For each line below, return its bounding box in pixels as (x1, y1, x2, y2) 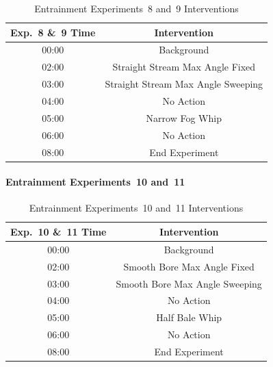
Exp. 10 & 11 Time (10, 224, 107, 238)
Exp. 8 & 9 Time (10, 25, 96, 39)
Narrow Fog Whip (146, 110, 222, 125)
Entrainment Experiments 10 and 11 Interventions (29, 201, 244, 215)
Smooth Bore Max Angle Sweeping (116, 276, 262, 290)
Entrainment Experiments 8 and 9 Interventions (34, 1, 239, 15)
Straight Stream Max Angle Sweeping (105, 77, 263, 91)
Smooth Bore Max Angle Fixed (123, 259, 255, 273)
